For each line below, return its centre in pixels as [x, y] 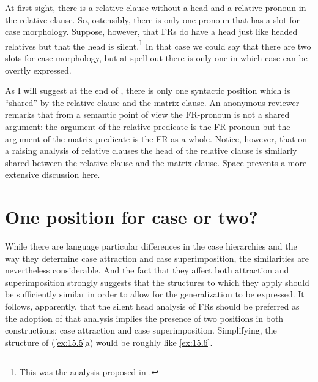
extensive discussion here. [53, 174]
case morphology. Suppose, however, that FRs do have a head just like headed [151, 32]
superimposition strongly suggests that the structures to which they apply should [157, 282]
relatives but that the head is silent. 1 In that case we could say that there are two [158, 45]
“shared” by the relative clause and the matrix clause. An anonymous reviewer [152, 102]
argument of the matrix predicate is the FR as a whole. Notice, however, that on [156, 138]
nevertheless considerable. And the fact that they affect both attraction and [147, 270]
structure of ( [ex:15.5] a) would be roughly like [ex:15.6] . [109, 342]
